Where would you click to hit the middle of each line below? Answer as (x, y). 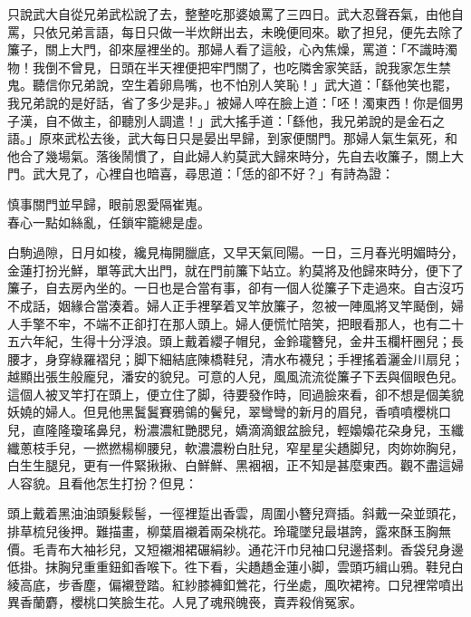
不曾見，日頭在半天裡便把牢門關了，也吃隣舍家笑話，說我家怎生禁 (254, 67)
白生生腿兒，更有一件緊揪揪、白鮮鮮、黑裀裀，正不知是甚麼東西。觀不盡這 (229, 465)
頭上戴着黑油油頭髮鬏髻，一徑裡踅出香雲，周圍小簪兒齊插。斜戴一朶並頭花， (235, 513)
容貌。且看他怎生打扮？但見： (108, 482)
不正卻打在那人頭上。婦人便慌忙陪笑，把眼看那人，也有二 (279, 323)
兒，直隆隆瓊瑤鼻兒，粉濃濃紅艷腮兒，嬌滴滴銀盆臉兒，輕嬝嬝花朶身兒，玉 (229, 430)
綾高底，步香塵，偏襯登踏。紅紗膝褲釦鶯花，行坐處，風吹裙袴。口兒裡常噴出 (235, 584)
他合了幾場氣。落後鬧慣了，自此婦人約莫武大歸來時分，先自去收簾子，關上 (229, 155)
